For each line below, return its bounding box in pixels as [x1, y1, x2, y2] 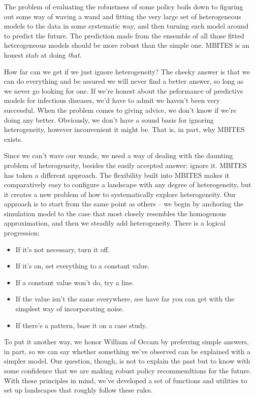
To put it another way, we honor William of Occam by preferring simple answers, [4, 336, 249, 347]
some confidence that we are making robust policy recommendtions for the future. [4, 365, 252, 375]
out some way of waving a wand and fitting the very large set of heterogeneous [4, 11, 241, 21]
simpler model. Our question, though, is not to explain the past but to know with [4, 356, 251, 366]
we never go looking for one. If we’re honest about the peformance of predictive [4, 85, 243, 96]
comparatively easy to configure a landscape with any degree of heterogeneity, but [4, 179, 252, 190]
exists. [4, 133, 23, 144]
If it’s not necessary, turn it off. [15, 244, 110, 254]
